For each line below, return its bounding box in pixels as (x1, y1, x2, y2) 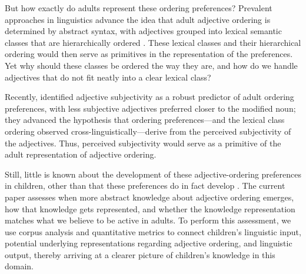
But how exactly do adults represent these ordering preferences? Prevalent (5, 2, 272, 14)
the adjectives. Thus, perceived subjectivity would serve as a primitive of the (5, 136, 281, 149)
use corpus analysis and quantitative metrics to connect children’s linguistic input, (5, 225, 301, 238)
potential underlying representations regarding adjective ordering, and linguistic (5, 237, 292, 249)
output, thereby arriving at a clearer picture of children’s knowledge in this (5, 248, 275, 260)
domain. (5, 260, 34, 272)
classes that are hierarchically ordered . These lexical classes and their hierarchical (5, 36, 301, 48)
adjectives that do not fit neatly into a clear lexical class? (5, 71, 211, 83)
